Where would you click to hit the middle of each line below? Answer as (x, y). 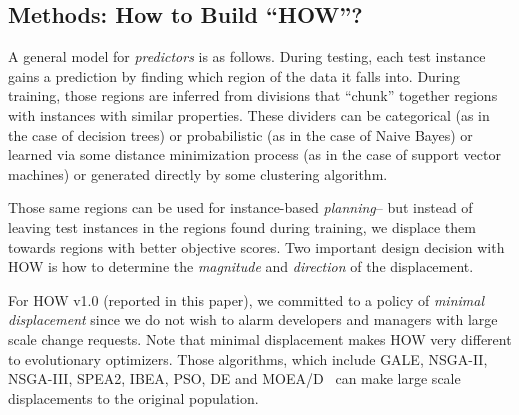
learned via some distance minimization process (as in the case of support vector (254, 154)
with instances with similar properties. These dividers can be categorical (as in (249, 114)
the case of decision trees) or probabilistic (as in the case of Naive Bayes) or (240, 134)
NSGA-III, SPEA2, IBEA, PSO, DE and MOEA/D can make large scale (234, 378)
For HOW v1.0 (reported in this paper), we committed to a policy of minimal (246, 299)
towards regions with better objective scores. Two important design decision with (256, 246)
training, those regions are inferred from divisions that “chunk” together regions (253, 95)
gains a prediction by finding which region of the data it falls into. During (234, 75)
